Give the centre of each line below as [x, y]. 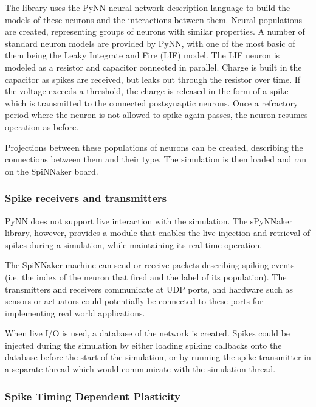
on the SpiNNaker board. [52, 171]
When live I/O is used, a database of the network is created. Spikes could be [148, 333]
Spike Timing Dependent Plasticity [93, 396]
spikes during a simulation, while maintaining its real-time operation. [134, 244]
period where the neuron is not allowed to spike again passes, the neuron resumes [156, 115]
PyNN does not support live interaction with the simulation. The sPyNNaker [149, 221]
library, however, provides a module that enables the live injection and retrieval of [158, 233]
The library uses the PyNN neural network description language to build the [148, 7]
